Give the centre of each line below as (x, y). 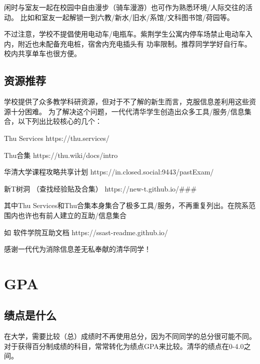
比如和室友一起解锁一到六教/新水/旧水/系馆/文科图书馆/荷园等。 (127, 17)
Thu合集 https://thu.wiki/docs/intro (61, 155)
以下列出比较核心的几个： (60, 121)
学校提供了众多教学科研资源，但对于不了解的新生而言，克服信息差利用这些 (126, 102)
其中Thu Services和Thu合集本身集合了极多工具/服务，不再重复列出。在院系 (126, 205)
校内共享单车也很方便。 (42, 53)
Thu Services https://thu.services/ (57, 138)
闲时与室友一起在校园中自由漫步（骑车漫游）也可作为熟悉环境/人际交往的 (125, 7)
